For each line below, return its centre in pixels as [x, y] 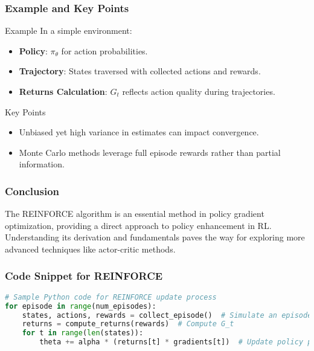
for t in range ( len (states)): [83, 333]
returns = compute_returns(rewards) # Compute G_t [128, 324]
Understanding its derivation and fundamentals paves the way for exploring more [155, 237]
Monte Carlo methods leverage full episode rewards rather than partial [150, 152]
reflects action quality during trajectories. [199, 91]
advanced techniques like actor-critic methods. [90, 249]
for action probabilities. [104, 50]
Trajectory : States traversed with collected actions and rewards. [140, 71]
